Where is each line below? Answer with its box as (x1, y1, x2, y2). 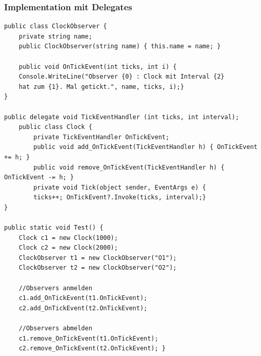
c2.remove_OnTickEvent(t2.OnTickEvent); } (18, 345, 166, 352)
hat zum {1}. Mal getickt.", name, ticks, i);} (18, 83, 184, 90)
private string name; (18, 32, 92, 40)
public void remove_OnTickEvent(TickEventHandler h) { (33, 163, 225, 171)
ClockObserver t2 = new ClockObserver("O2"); (18, 264, 177, 272)
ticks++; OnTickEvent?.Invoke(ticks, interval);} (33, 194, 206, 201)
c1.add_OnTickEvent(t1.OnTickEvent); (18, 294, 148, 302)
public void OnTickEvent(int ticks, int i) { (18, 63, 177, 70)
